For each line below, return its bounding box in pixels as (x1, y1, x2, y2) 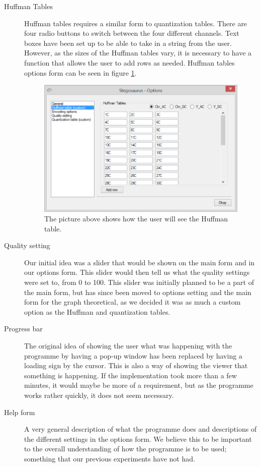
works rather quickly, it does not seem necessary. (24, 390, 174, 400)
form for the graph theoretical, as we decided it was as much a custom (24, 297, 241, 307)
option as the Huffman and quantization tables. (24, 306, 170, 317)
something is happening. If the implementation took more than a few (24, 370, 237, 380)
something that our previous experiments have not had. (24, 453, 195, 463)
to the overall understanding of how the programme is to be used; (24, 443, 227, 454)
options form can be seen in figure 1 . (24, 67, 137, 78)
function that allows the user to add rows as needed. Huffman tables (24, 57, 235, 68)
